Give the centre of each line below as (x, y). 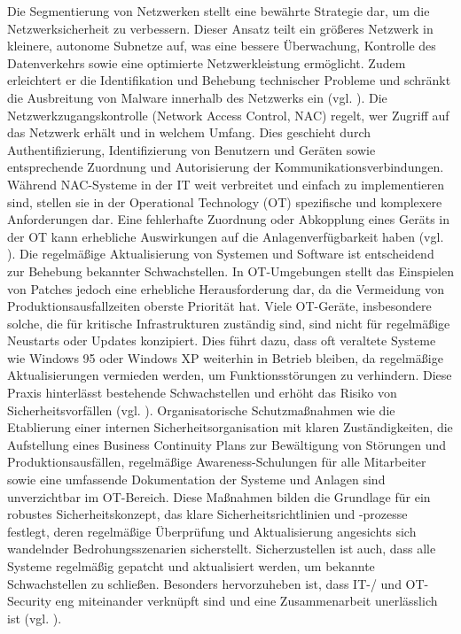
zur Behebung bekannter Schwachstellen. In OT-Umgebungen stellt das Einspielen (230, 271)
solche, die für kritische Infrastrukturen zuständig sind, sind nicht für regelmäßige (229, 323)
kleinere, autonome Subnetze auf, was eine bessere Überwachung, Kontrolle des (222, 46)
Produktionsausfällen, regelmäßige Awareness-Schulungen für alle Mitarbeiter (217, 462)
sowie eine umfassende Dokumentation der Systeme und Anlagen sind (196, 479)
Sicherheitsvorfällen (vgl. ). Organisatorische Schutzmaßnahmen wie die (201, 410)
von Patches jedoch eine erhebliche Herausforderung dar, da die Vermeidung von (226, 288)
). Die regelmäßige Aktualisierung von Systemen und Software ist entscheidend (221, 254)
